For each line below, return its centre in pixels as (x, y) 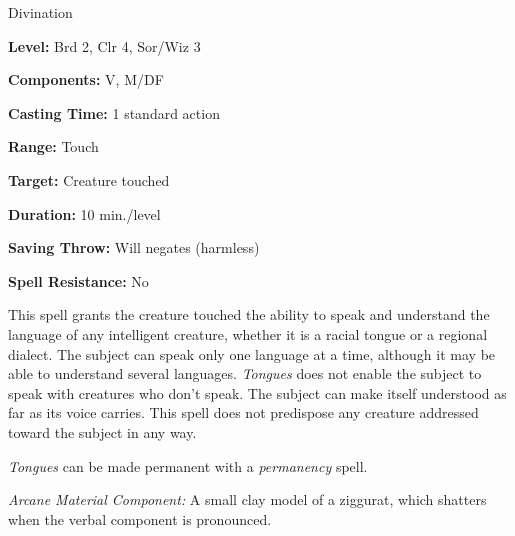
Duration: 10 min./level (84, 213)
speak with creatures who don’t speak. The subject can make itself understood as (257, 392)
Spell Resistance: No (78, 280)
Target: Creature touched (89, 179)
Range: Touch (53, 146)
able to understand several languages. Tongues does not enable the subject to (245, 373)
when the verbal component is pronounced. (140, 518)
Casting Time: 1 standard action (114, 112)
